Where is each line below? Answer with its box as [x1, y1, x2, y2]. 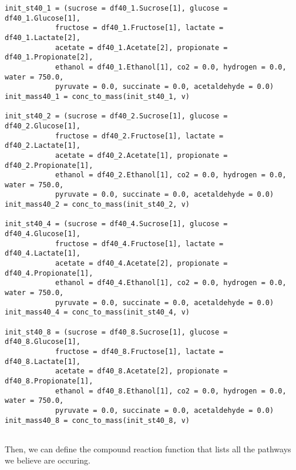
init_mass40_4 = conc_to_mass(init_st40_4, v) [5, 308, 190, 317]
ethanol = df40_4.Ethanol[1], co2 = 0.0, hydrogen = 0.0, [55, 279, 287, 287]
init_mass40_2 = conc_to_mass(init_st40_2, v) [5, 200, 190, 209]
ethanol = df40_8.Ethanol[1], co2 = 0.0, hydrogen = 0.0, [55, 386, 287, 395]
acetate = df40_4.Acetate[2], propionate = [55, 259, 228, 268]
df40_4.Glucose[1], [5, 230, 80, 239]
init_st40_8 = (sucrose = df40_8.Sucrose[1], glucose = [5, 327, 228, 336]
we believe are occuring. [5, 454, 90, 466]
